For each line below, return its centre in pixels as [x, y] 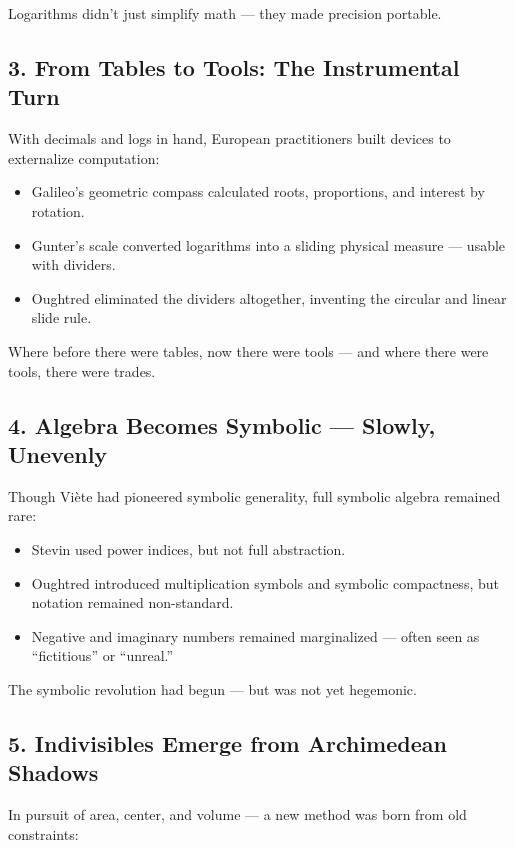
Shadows [53, 772]
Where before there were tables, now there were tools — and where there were [248, 350]
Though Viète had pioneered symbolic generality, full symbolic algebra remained [254, 495]
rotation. [58, 210]
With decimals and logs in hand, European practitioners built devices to [229, 138]
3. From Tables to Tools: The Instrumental [234, 66]
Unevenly [58, 453]
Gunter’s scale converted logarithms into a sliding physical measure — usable [268, 244]
